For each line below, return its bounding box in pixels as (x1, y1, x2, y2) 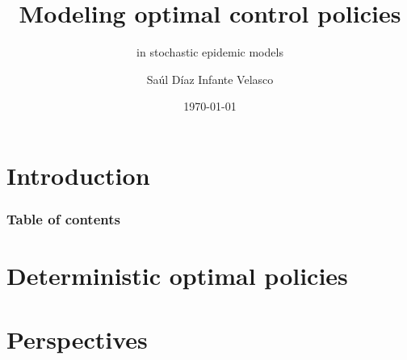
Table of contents (6, 209, 120, 229)
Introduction (6, 158, 150, 191)
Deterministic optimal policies (6, 259, 348, 292)
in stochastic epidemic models (136, 44, 283, 61)
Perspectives (6, 322, 148, 355)
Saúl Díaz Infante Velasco (146, 70, 274, 87)
